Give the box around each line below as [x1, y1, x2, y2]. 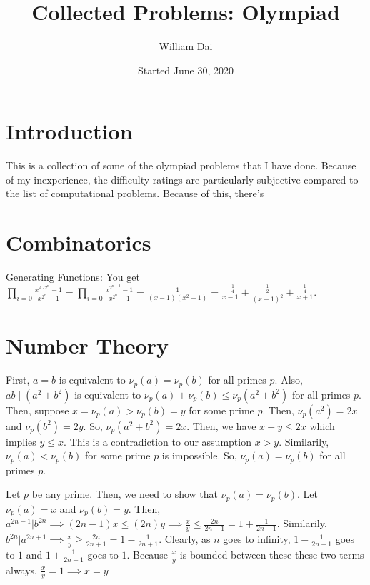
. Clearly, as [159, 531, 211, 546]
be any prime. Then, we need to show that [31, 486, 219, 501]
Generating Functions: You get [6, 269, 140, 284]
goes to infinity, [223, 531, 291, 546]
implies [6, 434, 36, 449]
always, [6, 562, 38, 577]
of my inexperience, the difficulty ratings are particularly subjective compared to [6, 171, 359, 186]
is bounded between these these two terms [179, 546, 364, 561]
